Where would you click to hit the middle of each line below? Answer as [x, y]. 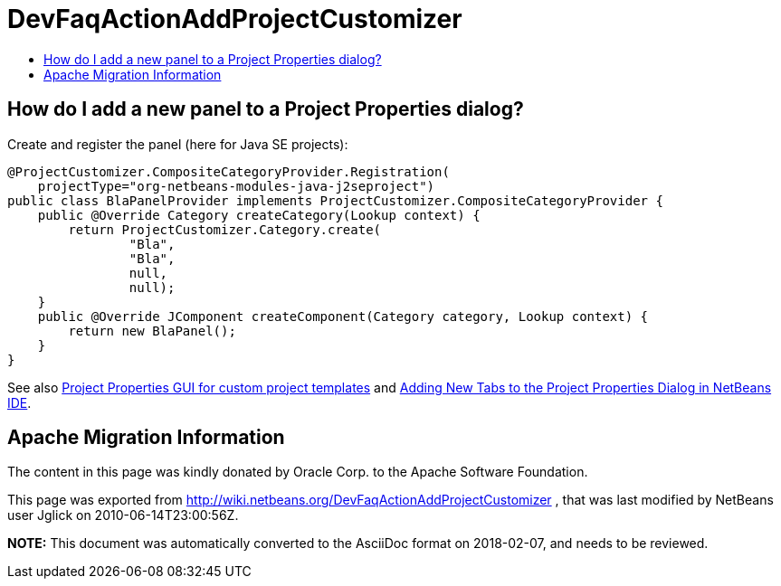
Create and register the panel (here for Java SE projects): [178, 144]
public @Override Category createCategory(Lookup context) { [259, 215]
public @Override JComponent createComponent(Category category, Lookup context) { [343, 316]
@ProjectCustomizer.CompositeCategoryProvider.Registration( [229, 171]
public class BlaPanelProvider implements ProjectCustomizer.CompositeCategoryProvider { [335, 200]
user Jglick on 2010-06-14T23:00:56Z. [123, 515]
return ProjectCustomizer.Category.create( [225, 229]
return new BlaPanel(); [152, 331]
